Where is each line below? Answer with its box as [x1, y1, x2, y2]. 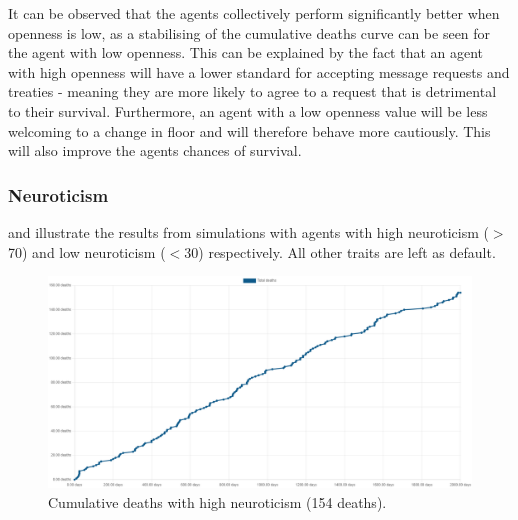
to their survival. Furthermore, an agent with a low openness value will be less [8, 100, 488, 121]
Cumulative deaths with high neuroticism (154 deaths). [48, 491, 387, 512]
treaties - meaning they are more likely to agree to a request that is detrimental [8, 81, 497, 102]
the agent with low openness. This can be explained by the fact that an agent [8, 42, 484, 63]
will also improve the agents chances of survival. [8, 140, 302, 161]
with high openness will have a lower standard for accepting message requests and [8, 61, 510, 82]
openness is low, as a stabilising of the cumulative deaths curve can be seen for [8, 22, 491, 43]
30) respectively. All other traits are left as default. [184, 241, 496, 262]
